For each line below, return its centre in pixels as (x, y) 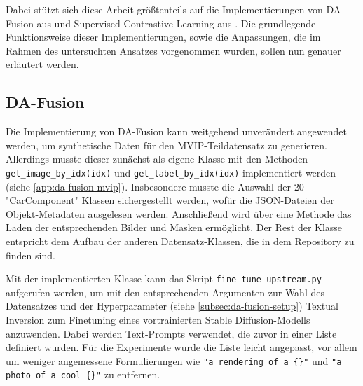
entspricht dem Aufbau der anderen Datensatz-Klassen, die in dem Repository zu (180, 241)
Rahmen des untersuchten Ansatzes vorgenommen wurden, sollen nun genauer (173, 50)
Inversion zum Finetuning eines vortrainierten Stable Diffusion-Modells (158, 320)
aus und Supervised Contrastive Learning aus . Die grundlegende (176, 23)
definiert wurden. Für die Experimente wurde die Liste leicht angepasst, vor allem (181, 347)
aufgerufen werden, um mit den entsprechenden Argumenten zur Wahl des (165, 292)
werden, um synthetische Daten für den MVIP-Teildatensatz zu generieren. (166, 145)
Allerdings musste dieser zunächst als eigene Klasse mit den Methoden (157, 159)
